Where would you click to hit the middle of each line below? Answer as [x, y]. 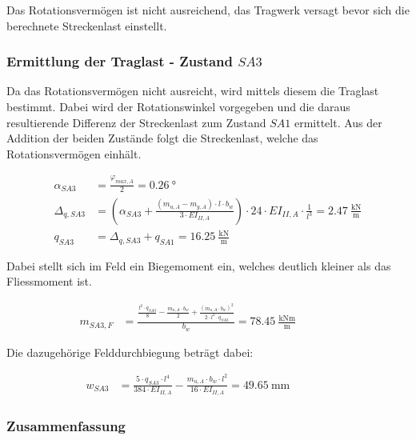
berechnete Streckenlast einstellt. [87, 25]
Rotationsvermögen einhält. [74, 153]
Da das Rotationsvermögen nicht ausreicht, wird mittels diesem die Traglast [193, 91]
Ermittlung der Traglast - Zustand [120, 61]
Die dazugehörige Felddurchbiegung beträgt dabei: [130, 352]
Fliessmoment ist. [49, 281]
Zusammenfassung [66, 425]
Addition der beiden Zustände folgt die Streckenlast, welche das [162, 138]
